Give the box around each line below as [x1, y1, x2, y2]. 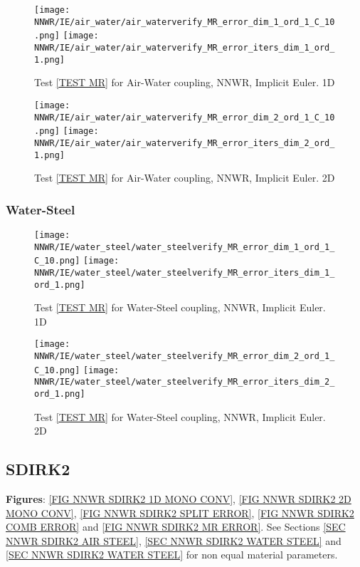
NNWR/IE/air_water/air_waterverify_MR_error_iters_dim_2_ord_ [34, 137, 335, 148]
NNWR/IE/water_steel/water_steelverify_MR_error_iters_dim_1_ [34, 267, 335, 278]
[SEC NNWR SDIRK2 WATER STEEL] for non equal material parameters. [6, 547, 338, 562]
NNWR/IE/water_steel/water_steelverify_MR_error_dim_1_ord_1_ [34, 241, 335, 252]
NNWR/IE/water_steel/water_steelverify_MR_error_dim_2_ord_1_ [34, 351, 335, 362]
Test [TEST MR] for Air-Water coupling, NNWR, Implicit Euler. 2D [34, 170, 335, 185]
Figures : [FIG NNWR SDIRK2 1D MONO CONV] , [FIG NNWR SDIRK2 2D [6, 491, 351, 506]
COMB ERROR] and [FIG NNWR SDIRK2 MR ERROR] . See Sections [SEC [6, 519, 346, 534]
